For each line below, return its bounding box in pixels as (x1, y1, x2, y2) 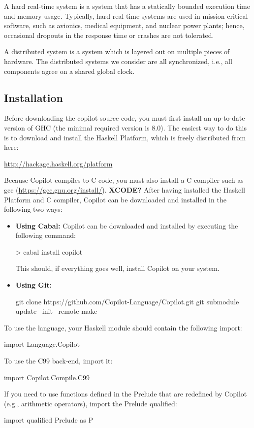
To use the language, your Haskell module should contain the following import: (4, 322, 242, 332)
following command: (15, 230, 76, 240)
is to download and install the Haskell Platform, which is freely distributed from (4, 132, 246, 142)
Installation (4, 90, 63, 105)
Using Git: (15, 280, 52, 290)
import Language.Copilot (4, 339, 80, 349)
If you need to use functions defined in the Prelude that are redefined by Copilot (4, 389, 247, 399)
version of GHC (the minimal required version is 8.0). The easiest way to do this (4, 122, 247, 132)
